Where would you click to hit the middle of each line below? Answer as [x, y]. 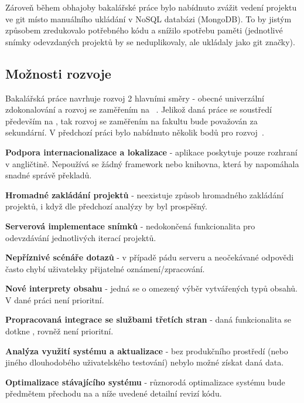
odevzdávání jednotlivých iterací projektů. [81, 237]
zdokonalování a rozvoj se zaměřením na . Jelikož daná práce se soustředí [139, 109]
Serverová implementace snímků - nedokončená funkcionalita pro [130, 226]
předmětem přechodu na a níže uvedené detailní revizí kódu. [114, 393]
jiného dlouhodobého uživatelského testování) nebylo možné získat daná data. [145, 362]
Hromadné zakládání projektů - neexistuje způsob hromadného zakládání [144, 194]
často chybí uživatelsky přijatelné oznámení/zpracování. [105, 268]
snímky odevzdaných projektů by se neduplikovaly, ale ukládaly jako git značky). [150, 41]
